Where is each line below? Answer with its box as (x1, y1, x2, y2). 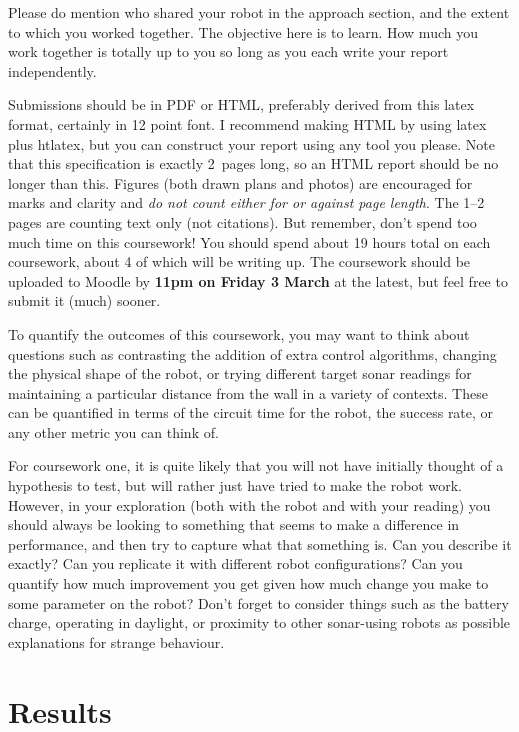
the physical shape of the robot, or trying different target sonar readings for (8, 363, 472, 384)
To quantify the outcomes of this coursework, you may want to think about (8, 323, 470, 344)
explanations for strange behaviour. (8, 631, 225, 652)
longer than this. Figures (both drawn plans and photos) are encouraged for (8, 172, 473, 193)
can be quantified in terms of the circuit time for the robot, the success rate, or (8, 402, 494, 423)
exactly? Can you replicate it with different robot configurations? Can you (8, 553, 463, 574)
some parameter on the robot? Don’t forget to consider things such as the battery (8, 592, 509, 613)
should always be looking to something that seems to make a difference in (8, 514, 460, 535)
